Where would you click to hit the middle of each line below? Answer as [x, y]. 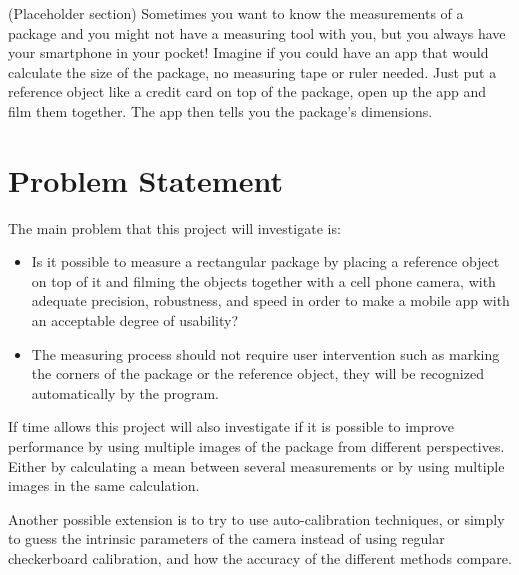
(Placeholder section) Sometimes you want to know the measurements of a [236, 13]
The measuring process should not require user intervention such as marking [265, 353]
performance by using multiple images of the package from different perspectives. [256, 446]
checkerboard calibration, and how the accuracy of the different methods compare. [260, 558]
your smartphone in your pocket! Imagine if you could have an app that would [248, 52]
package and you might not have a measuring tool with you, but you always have [257, 32]
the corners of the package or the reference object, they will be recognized [257, 373]
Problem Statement [145, 179]
